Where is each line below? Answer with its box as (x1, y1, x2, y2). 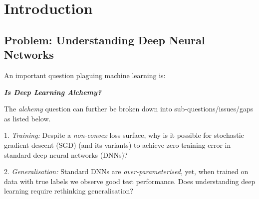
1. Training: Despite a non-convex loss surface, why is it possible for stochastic (4, 130, 244, 140)
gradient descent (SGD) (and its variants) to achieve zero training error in (4, 139, 231, 150)
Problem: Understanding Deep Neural (4, 32, 205, 47)
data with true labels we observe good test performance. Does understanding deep (4, 176, 256, 186)
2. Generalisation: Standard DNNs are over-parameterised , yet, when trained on (4, 166, 249, 177)
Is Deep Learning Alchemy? (4, 87, 102, 97)
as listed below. (4, 113, 51, 123)
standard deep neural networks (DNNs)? (4, 149, 128, 160)
